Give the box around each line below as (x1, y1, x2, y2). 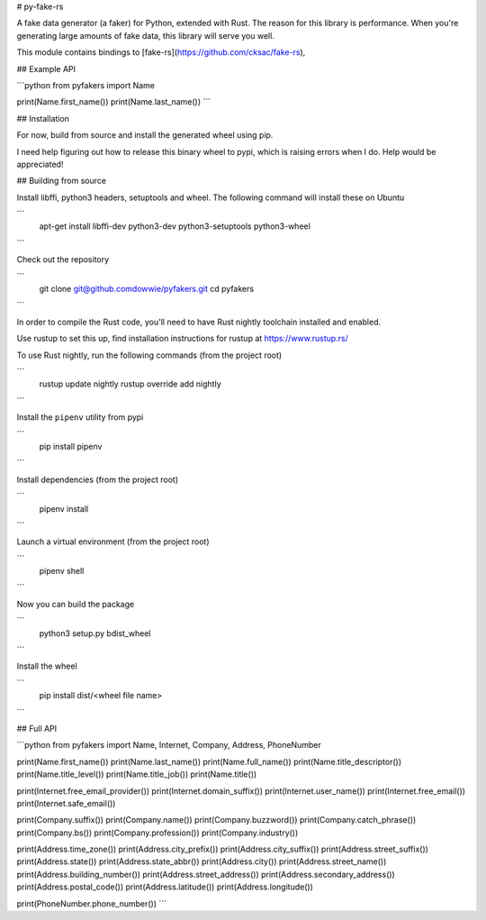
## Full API (16, 723, 58, 733)
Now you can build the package (16, 598, 135, 609)
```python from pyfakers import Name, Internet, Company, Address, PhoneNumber (16, 740, 321, 751)
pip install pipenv (39, 441, 103, 451)
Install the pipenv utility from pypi (16, 412, 144, 423)
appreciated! (16, 159, 64, 169)
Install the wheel (16, 660, 78, 671)
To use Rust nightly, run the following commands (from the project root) (16, 350, 283, 360)
